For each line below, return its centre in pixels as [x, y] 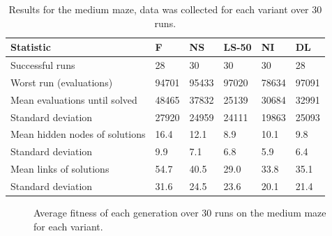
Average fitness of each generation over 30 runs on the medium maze [180, 213]
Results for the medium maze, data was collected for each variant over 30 [165, 9]
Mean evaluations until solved [74, 99]
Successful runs [43, 65]
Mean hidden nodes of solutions [78, 134]
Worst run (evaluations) [62, 82]
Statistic [31, 47]
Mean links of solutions [60, 169]
